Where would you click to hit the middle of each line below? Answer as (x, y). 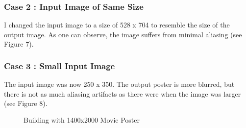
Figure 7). (19, 44)
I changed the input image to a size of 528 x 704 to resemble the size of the (117, 25)
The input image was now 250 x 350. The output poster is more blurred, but (119, 84)
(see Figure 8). (26, 103)
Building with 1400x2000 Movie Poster (82, 120)
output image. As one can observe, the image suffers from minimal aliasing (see (123, 34)
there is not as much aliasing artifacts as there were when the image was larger (123, 93)
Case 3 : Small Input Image (60, 65)
